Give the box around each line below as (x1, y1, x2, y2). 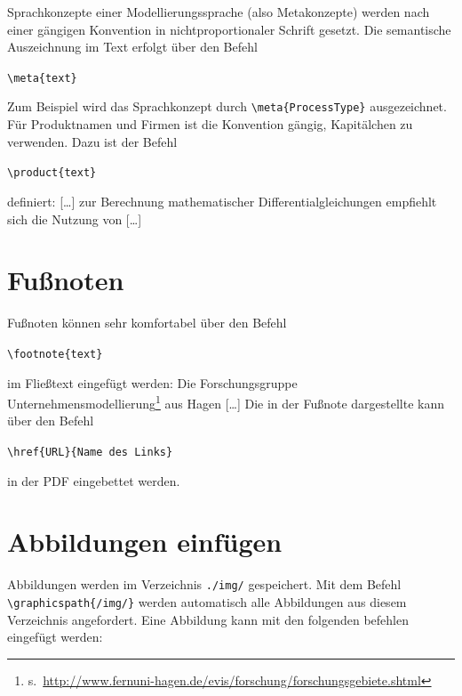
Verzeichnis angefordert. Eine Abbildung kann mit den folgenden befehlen (7, 610, 409, 628)
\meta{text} (7, 71, 77, 85)
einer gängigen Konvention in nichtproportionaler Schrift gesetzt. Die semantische (7, 20, 451, 38)
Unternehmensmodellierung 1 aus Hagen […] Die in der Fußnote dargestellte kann (7, 392, 445, 412)
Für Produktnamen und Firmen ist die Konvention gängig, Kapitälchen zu (7, 115, 413, 134)
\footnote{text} (7, 347, 103, 360)
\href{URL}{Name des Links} (7, 445, 173, 458)
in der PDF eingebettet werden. (7, 471, 180, 490)
